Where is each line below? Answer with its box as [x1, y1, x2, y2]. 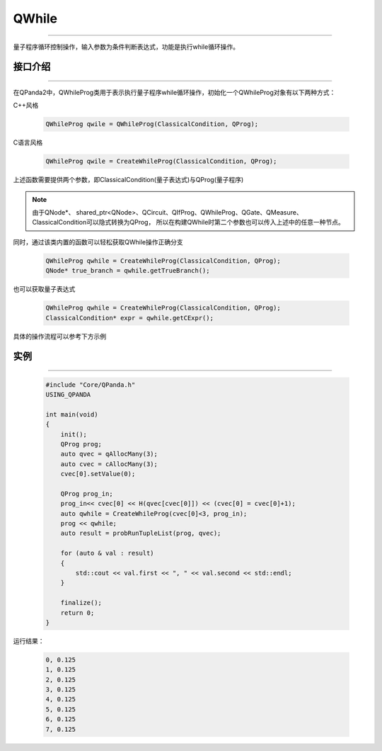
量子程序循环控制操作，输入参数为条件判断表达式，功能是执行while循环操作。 [13, 43, 240, 51]
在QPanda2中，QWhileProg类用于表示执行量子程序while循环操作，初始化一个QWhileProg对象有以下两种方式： [13, 88, 336, 96]
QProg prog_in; [60, 490, 113, 497]
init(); [60, 430, 88, 439]
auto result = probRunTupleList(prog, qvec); [60, 529, 221, 538]
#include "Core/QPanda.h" [45, 380, 136, 389]
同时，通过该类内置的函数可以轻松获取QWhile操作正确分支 [13, 237, 183, 246]
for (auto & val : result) [60, 549, 155, 558]
